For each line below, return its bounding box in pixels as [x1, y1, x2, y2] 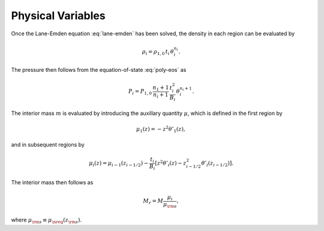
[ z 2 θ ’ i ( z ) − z [155, 159, 187, 168]
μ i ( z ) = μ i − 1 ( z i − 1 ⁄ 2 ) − [89, 160, 149, 168]
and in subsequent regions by [11, 141, 85, 148]
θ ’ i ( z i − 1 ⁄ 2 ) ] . [201, 160, 234, 168]
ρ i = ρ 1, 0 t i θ [142, 48, 174, 56]
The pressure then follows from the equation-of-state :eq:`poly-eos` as [11, 66, 187, 74]
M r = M [143, 197, 164, 206]
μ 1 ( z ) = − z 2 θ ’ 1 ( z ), [136, 124, 185, 134]
